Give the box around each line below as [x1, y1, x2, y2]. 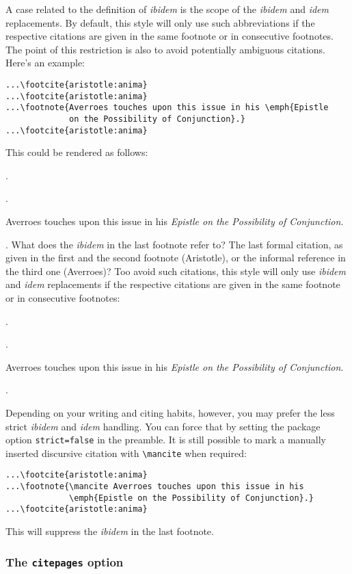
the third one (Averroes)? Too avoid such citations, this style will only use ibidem [5, 263, 346, 278]
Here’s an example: [5, 55, 85, 70]
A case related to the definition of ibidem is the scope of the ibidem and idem [5, 2, 329, 16]
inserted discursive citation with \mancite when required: [5, 445, 247, 460]
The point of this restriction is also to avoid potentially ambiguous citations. [5, 42, 326, 56]
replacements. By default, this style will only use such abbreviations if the [5, 15, 315, 29]
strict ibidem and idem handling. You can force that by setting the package [5, 419, 321, 433]
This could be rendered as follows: [5, 145, 148, 159]
